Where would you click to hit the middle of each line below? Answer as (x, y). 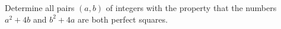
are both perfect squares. (123, 19)
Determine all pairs (40, 8)
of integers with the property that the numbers (191, 8)
